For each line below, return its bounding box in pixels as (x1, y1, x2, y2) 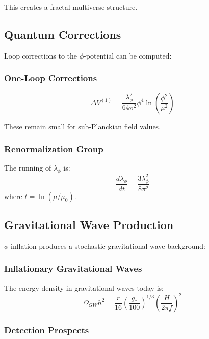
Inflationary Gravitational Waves (4, 262, 142, 275)
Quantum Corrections (4, 26, 121, 42)
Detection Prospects (4, 323, 89, 336)
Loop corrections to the (4, 50, 77, 61)
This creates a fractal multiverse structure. (4, 2, 138, 12)
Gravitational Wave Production (4, 216, 174, 232)
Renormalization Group (4, 143, 103, 155)
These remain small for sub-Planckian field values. (4, 121, 161, 131)
